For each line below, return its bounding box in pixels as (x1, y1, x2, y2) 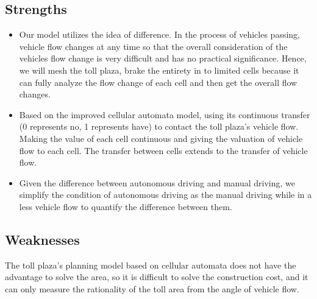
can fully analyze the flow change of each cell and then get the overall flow (19, 76, 297, 88)
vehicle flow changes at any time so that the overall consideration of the (19, 40, 288, 52)
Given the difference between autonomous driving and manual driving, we (19, 176, 295, 189)
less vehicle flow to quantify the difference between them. (19, 200, 232, 213)
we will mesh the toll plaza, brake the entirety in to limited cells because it (19, 63, 299, 76)
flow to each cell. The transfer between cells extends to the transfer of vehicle (19, 144, 308, 157)
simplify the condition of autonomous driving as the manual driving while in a (19, 188, 312, 201)
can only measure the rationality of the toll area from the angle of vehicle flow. (5, 282, 299, 295)
